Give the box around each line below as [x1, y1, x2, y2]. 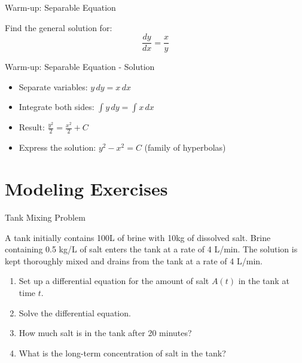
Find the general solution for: [5, 21, 112, 33]
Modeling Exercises [5, 176, 168, 201]
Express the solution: [19, 141, 96, 154]
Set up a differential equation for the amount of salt [19, 274, 209, 287]
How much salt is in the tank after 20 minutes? [19, 327, 192, 339]
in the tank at [238, 274, 289, 287]
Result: [19, 121, 45, 133]
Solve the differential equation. [19, 306, 131, 319]
